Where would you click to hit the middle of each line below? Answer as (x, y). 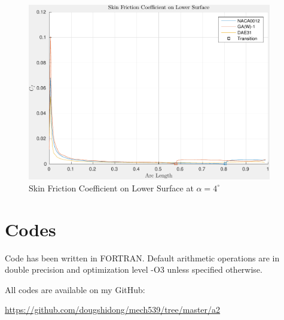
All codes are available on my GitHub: (75, 289)
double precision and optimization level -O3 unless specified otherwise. (134, 269)
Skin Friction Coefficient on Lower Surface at (111, 188)
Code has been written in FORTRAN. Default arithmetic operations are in (142, 257)
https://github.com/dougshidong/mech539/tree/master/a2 (113, 310)
